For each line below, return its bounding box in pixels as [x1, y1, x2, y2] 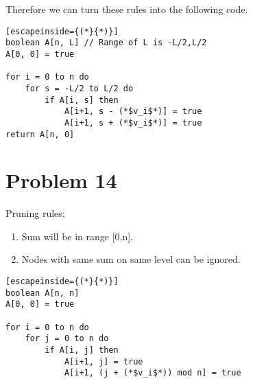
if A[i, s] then [45, 95, 119, 105]
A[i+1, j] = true [64, 356, 143, 367]
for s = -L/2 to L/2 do [25, 83, 134, 93]
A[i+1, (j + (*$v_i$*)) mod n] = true [64, 368, 241, 378]
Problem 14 [5, 166, 117, 194]
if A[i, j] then [45, 345, 119, 355]
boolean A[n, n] [5, 288, 80, 298]
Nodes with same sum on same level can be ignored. [21, 252, 241, 266]
